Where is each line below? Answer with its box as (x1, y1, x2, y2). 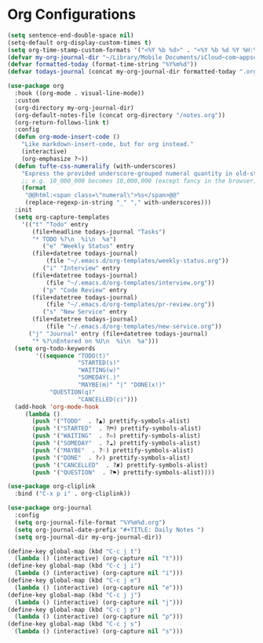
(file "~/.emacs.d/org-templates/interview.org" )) (46, 278, 215, 287)
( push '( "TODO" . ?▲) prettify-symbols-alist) (31, 417, 191, 425)
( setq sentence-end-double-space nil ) (7, 31, 134, 39)
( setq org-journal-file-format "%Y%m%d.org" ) (14, 518, 166, 526)
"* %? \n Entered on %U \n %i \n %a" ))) (31, 337, 159, 345)
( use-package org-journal (7, 504, 92, 512)
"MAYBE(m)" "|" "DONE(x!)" (77, 381, 166, 389)
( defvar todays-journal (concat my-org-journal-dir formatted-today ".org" (7, 68, 261, 76)
